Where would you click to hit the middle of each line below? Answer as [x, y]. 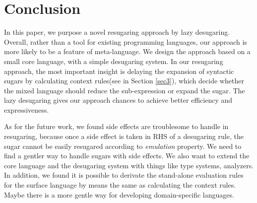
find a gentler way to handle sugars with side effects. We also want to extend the [127, 156]
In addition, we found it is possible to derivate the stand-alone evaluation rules [124, 175]
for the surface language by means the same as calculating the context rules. [120, 185]
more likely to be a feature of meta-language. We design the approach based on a [127, 51]
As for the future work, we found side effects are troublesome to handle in [116, 126]
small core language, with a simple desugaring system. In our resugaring [114, 61]
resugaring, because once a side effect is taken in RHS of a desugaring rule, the [124, 136]
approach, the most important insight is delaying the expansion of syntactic [119, 71]
